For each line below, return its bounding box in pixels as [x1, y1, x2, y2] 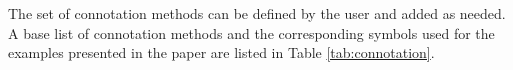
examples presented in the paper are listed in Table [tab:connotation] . [8, 42, 435, 63]
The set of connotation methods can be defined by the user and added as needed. [8, 3, 506, 23]
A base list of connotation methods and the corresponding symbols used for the [8, 22, 495, 43]
